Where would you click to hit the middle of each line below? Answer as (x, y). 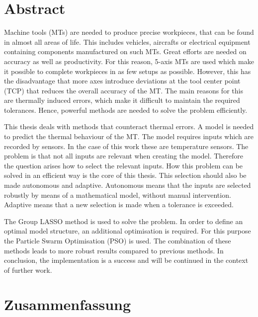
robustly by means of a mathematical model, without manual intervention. (118, 195)
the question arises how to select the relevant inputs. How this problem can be (124, 165)
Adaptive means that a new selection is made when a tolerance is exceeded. (119, 204)
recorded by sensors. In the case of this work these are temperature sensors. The (126, 146)
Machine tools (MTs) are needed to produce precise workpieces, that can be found (129, 32)
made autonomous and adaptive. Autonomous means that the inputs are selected (128, 185)
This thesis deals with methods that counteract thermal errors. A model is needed (129, 126)
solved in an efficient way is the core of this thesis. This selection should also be (125, 175)
